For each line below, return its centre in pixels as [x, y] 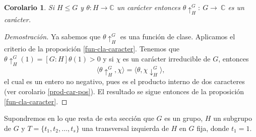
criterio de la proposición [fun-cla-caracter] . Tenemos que [92, 49]
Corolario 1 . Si [29, 7]
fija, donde [213, 128]
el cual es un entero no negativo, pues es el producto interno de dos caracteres [124, 81]
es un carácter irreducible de [167, 58]
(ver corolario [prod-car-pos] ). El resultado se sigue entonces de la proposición [124, 91]
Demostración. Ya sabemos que [52, 36]
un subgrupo [233, 118]
